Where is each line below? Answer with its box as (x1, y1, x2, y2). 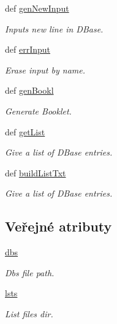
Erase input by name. (5, 63, 85, 76)
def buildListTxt (5, 166, 66, 179)
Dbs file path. (5, 266, 55, 279)
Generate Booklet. (5, 104, 72, 117)
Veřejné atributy (5, 217, 112, 236)
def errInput (5, 43, 50, 56)
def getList (5, 125, 45, 138)
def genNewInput (5, 2, 69, 14)
